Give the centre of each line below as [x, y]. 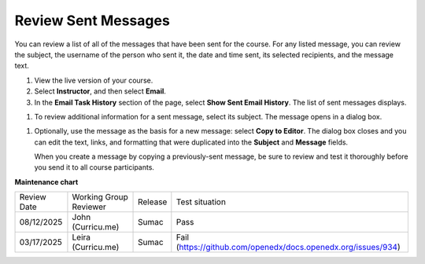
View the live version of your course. [94, 80]
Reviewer [89, 207]
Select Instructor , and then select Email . [100, 91]
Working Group [100, 197]
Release [153, 202]
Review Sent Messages [92, 20]
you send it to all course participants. [94, 167]
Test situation [201, 202]
